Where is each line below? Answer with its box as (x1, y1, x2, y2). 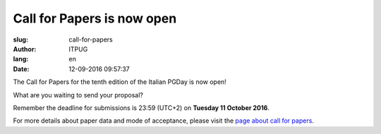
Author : (13, 44, 37, 53)
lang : (13, 55, 29, 63)
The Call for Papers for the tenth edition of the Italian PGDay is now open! (13, 78, 227, 86)
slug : (13, 35, 28, 44)
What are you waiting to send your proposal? (13, 90, 144, 99)
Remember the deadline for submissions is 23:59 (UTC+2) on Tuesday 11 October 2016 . (13, 103, 270, 112)
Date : (13, 64, 30, 73)
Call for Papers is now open (13, 11, 177, 26)
